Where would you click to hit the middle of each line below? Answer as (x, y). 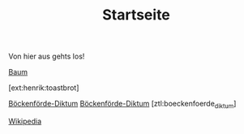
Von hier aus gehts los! (47, 56)
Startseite (136, 15)
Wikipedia (25, 121)
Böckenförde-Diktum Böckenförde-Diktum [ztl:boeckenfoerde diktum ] (122, 105)
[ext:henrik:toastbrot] (44, 88)
